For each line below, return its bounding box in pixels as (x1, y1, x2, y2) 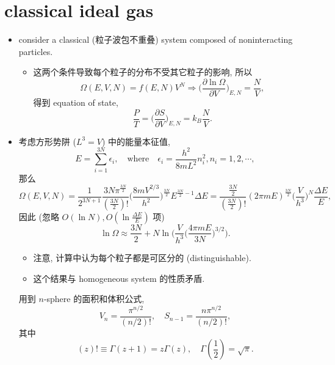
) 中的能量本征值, (101, 135, 170, 147)
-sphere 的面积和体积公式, (43, 292, 145, 305)
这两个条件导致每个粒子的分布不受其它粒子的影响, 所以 (33, 65, 253, 78)
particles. (18, 45, 53, 57)
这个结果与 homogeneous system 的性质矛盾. (33, 271, 205, 284)
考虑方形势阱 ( (18, 135, 76, 147)
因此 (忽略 (18, 210, 59, 223)
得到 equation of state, (33, 95, 118, 108)
